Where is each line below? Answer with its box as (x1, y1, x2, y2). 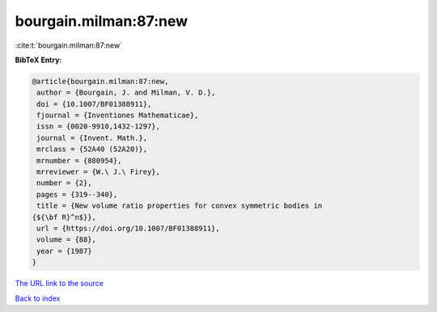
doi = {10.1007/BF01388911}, (36, 99, 152, 108)
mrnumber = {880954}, (36, 156, 122, 165)
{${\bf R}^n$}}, (32, 213, 97, 221)
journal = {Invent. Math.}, (36, 133, 148, 142)
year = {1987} (36, 247, 92, 255)
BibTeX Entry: (15, 55, 62, 65)
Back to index (15, 293, 61, 303)
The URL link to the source (15, 279, 104, 289)
